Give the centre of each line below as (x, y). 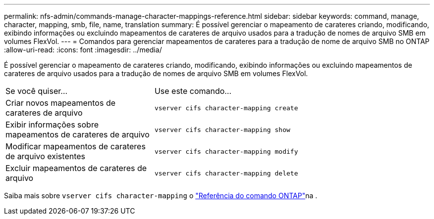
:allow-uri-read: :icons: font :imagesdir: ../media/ (83, 50)
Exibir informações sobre (52, 125)
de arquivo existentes (46, 156)
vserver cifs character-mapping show (222, 130)
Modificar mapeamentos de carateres (76, 146)
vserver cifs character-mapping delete (226, 173)
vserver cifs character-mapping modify (226, 151)
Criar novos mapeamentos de (61, 103)
